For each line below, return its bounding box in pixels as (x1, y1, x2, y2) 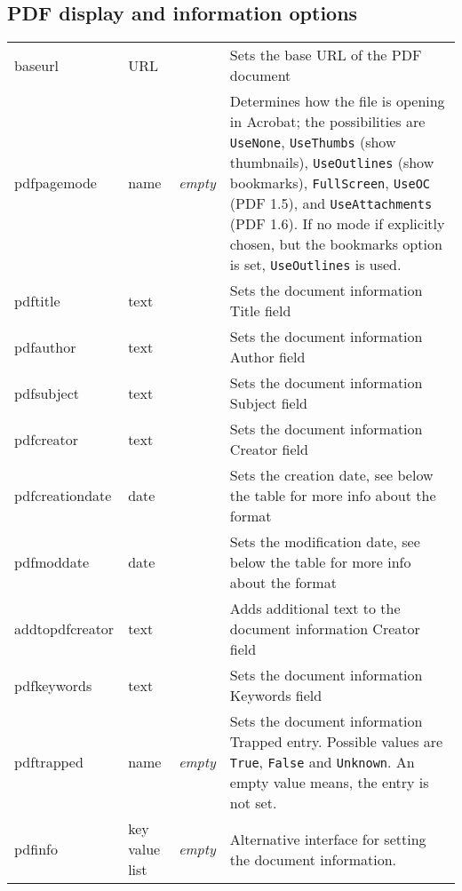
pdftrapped (14, 752, 84, 773)
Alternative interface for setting (229, 828, 426, 849)
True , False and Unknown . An (229, 752, 415, 773)
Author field (229, 346, 306, 368)
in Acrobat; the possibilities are (229, 111, 426, 132)
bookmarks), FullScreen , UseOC (229, 172, 430, 194)
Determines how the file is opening (229, 91, 445, 112)
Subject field (229, 393, 307, 414)
